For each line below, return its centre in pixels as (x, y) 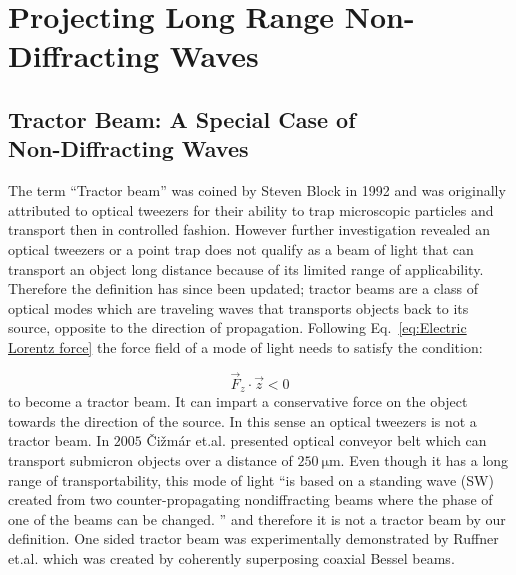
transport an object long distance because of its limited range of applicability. (246, 268)
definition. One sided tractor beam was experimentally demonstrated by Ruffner (253, 538)
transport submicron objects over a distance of (150, 459)
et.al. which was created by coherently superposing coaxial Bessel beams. (231, 557)
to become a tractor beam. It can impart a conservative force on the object (238, 401)
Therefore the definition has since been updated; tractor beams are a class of (243, 288)
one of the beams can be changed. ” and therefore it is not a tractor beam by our (257, 518)
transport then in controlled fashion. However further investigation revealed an (249, 229)
